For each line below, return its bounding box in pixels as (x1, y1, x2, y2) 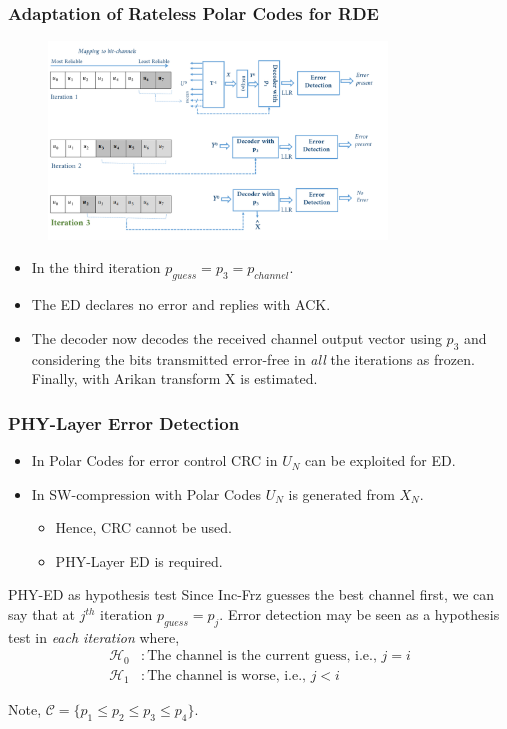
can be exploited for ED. (305, 450, 456, 471)
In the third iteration (31, 257, 161, 278)
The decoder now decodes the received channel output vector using (31, 327, 442, 348)
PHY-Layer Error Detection (8, 410, 240, 435)
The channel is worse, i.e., (147, 668, 307, 683)
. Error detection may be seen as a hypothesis (219, 604, 500, 625)
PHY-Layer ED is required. (55, 550, 223, 571)
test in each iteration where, (8, 626, 180, 647)
